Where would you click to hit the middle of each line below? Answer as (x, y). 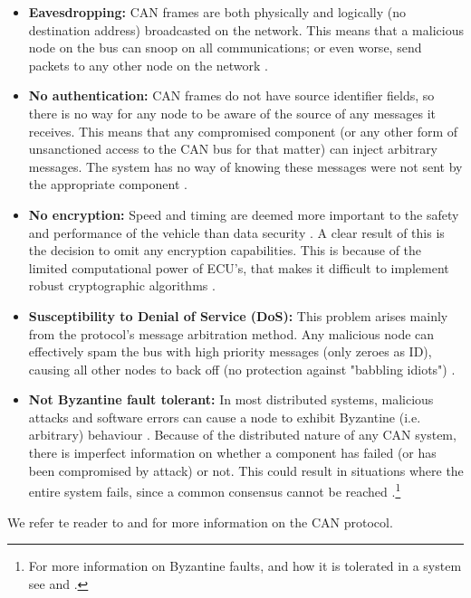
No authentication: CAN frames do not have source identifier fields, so (231, 95)
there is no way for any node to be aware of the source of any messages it (232, 113)
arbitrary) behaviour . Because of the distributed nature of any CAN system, (242, 435)
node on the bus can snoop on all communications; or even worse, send (225, 47)
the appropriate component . (108, 184)
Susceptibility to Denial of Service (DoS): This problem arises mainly (238, 315)
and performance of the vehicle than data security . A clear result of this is (236, 232)
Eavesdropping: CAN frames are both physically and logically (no (217, 12)
